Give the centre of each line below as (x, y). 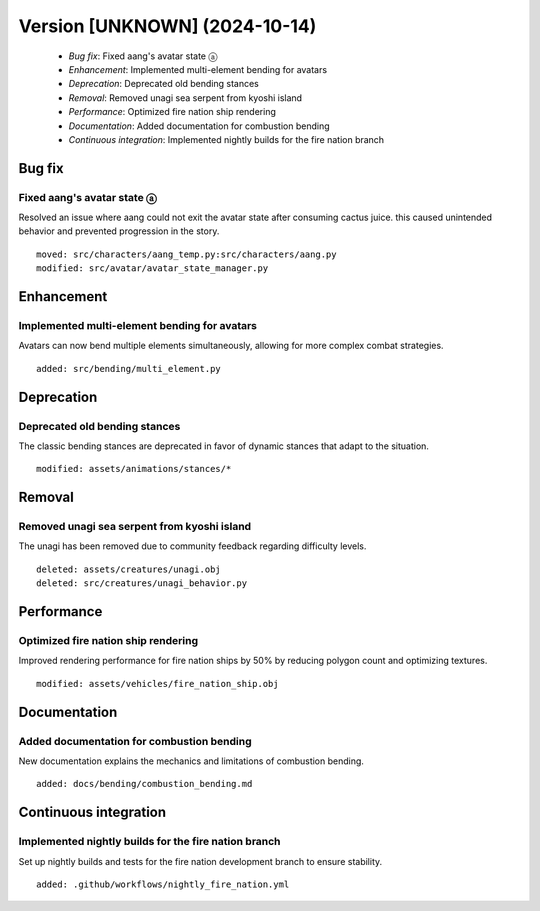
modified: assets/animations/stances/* (134, 469)
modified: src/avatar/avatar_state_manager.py (152, 268)
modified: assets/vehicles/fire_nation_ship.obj (157, 683)
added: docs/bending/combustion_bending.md (144, 784)
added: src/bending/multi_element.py (129, 368)
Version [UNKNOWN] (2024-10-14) (167, 26)
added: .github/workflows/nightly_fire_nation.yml (163, 884)
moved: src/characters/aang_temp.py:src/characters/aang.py (186, 254)
